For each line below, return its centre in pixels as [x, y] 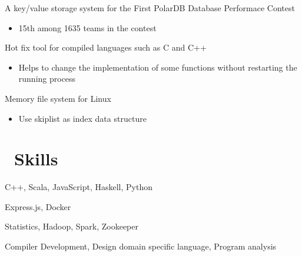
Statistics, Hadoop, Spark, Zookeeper [72, 226]
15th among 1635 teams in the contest [87, 27]
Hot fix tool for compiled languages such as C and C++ [106, 47]
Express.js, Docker [38, 206]
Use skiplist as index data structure [82, 118]
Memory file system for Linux [58, 98]
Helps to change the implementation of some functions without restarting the [158, 67]
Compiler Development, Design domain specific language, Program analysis [141, 246]
